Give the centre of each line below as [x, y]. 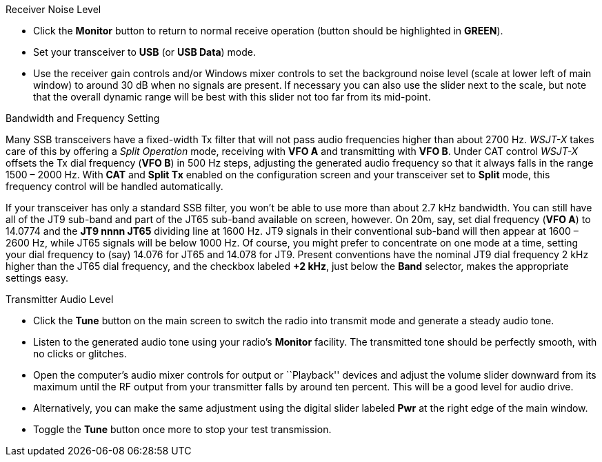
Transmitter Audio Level [60, 299]
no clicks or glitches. [80, 354]
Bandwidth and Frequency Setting [83, 118]
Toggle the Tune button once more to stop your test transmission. [182, 429]
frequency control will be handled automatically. [114, 186]
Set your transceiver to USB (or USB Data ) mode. [145, 52]
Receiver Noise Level [53, 9]
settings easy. [37, 278]
